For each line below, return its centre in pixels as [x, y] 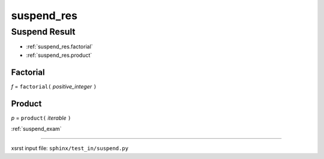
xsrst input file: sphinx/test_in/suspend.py [70, 148]
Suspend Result [43, 32]
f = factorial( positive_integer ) [54, 86]
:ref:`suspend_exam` [37, 129]
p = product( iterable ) [41, 118]
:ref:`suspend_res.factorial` [59, 47]
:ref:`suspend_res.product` [59, 55]
